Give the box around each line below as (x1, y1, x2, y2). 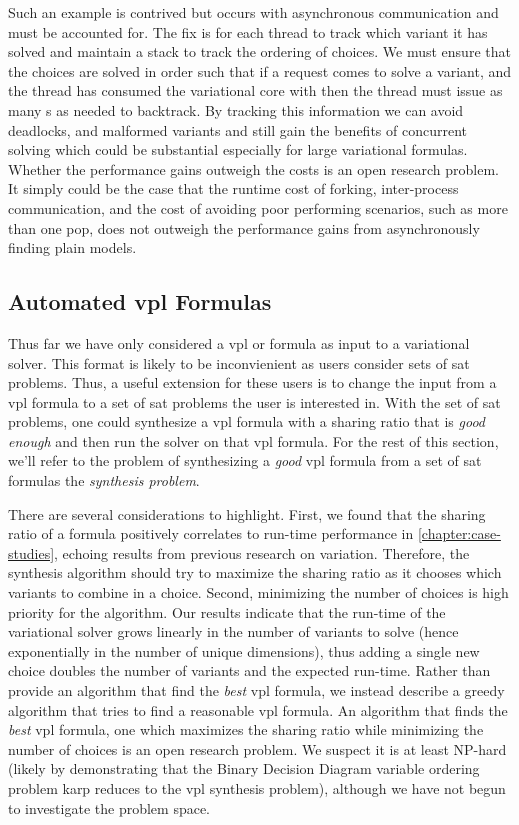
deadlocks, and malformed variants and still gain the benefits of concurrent (8, 119, 467, 140)
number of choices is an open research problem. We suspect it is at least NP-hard (8, 738, 507, 759)
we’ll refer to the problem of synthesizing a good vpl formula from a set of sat (8, 450, 482, 471)
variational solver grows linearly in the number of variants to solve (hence (8, 621, 459, 642)
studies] (8, 542, 55, 563)
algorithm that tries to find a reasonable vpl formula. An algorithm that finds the (8, 699, 508, 720)
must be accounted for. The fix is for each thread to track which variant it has (8, 21, 488, 42)
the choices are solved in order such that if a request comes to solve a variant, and (8, 60, 512, 81)
